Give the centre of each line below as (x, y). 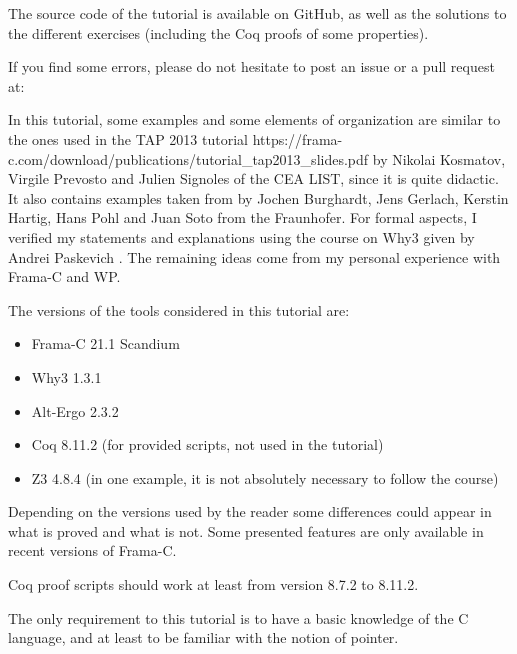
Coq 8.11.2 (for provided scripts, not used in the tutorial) (207, 444)
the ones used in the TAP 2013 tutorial (128, 138)
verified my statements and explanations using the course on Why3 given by (241, 236)
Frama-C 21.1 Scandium (105, 343)
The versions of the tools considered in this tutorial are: (179, 309)
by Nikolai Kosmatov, (439, 158)
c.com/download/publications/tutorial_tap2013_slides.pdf (188, 158)
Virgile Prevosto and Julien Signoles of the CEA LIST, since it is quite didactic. (253, 178)
